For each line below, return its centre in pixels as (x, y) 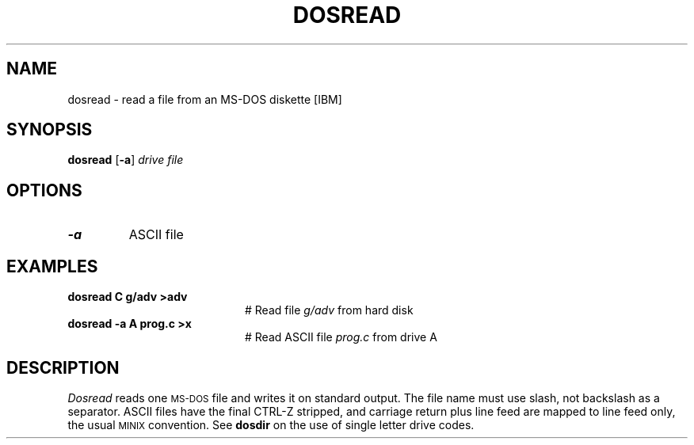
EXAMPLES (52, 266)
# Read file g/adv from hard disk (329, 310)
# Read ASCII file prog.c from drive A (341, 337)
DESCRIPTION (63, 367)
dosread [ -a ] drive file (126, 160)
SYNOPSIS (50, 130)
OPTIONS (44, 190)
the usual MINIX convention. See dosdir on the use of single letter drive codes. (271, 424)
